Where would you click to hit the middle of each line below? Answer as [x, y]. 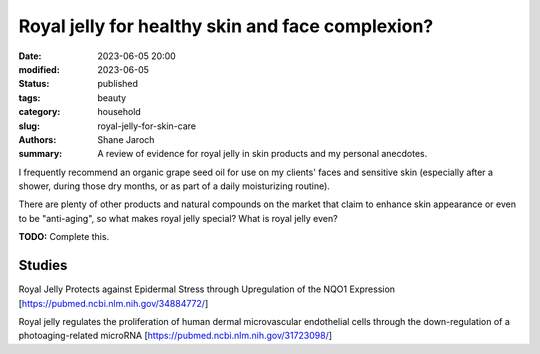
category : [39, 112]
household [119, 112]
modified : [39, 69]
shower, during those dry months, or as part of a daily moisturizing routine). [174, 186]
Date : [30, 56]
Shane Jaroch [126, 139]
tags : [29, 97]
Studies [43, 265]
